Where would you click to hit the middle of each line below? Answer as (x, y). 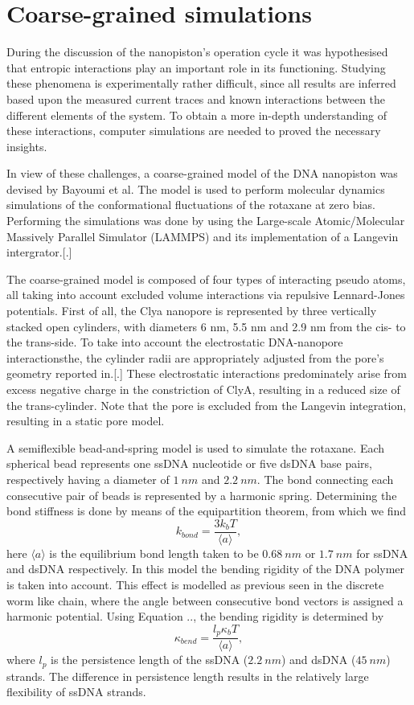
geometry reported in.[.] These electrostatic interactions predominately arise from (207, 373)
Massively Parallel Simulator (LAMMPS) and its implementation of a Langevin (203, 236)
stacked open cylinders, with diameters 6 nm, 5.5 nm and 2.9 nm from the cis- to (206, 326)
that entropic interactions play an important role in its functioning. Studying (196, 67)
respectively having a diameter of (88, 479)
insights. (27, 146)
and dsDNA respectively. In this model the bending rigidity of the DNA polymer (206, 569)
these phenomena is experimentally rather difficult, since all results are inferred (201, 83)
